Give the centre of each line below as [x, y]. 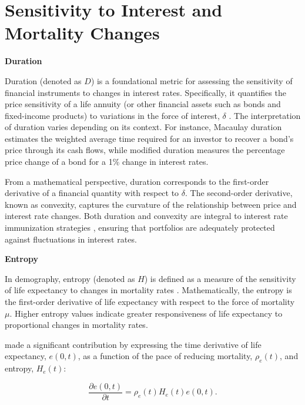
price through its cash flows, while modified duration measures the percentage [145, 150]
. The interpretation [265, 115]
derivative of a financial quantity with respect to [92, 193]
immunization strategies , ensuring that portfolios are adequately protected [140, 228]
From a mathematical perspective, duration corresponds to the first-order [137, 181]
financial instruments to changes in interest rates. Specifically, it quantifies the [145, 92]
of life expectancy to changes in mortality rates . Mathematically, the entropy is [148, 290]
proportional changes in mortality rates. [76, 325]
